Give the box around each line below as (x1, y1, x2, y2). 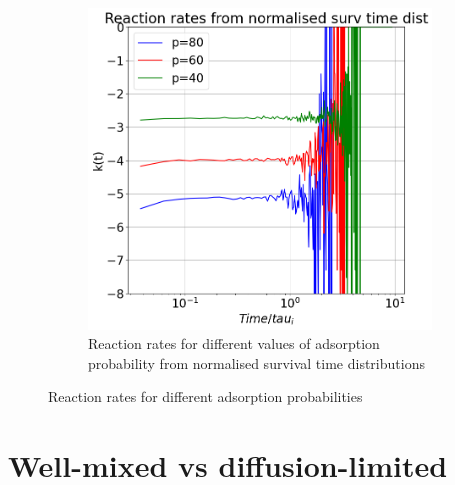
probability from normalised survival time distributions (88, 352, 425, 373)
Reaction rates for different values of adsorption (88, 333, 380, 354)
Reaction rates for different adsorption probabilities (48, 386, 363, 407)
